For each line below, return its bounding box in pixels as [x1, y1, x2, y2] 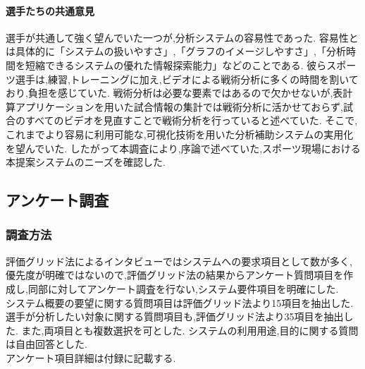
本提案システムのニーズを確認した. [6, 155, 166, 169]
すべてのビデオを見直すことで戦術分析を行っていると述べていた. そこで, [25, 113, 358, 128]
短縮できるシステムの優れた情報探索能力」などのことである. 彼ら [25, 57, 327, 72]
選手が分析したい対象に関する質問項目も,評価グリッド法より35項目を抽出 [6, 309, 344, 324]
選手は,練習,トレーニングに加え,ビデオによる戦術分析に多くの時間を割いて [15, 71, 359, 86]
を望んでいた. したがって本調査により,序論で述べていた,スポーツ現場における [6, 140, 361, 155]
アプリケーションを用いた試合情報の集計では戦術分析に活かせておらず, [15, 99, 343, 114]
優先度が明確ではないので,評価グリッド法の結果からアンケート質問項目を [6, 267, 344, 282]
